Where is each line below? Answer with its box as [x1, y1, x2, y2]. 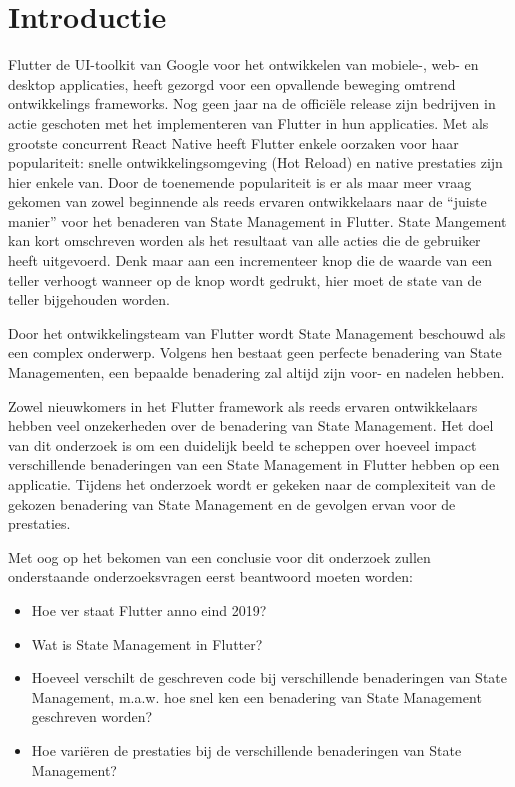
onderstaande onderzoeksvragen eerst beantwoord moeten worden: [8, 566, 413, 587]
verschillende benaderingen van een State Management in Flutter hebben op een [8, 454, 500, 475]
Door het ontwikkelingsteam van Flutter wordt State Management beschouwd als [8, 322, 506, 343]
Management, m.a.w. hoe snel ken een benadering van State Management [31, 686, 482, 707]
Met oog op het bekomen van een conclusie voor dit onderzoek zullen [8, 546, 431, 567]
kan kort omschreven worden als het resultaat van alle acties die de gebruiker [8, 230, 481, 251]
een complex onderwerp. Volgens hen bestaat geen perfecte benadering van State [8, 342, 502, 363]
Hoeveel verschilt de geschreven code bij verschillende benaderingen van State [31, 667, 507, 688]
